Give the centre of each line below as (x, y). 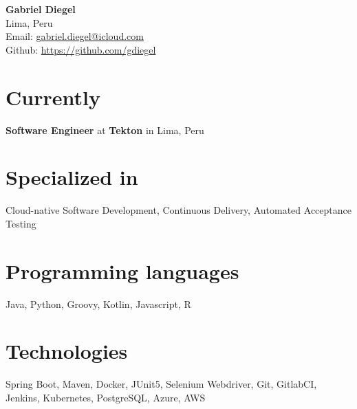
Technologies (67, 351)
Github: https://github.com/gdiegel (81, 49)
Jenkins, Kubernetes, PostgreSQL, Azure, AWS (106, 397)
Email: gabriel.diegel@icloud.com (75, 36)
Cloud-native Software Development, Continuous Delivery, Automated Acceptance (178, 210)
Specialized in (72, 177)
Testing (21, 223)
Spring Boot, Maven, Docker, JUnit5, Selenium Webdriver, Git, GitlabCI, (161, 384)
